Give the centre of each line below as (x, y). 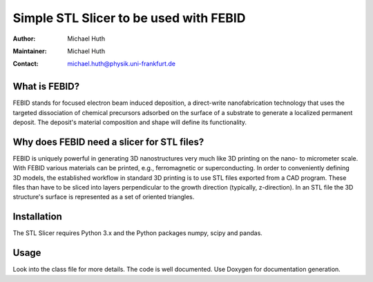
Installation (37, 217)
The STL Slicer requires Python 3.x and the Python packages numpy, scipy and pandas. (137, 233)
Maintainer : (30, 51)
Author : (24, 39)
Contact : (26, 64)
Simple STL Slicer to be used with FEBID (129, 18)
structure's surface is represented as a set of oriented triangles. (104, 197)
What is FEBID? (46, 87)
